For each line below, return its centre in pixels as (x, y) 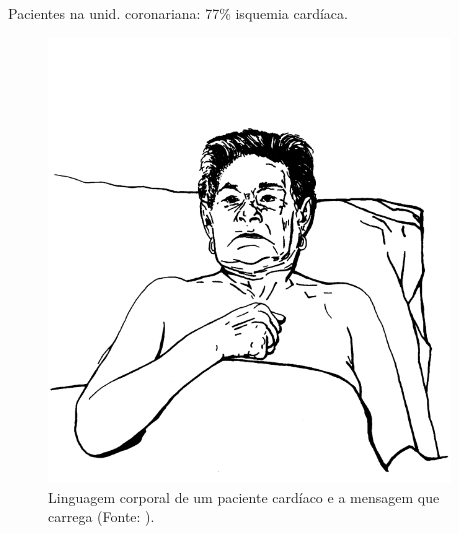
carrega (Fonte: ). (101, 516)
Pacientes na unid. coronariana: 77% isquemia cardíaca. (178, 12)
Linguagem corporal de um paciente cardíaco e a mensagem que (244, 496)
